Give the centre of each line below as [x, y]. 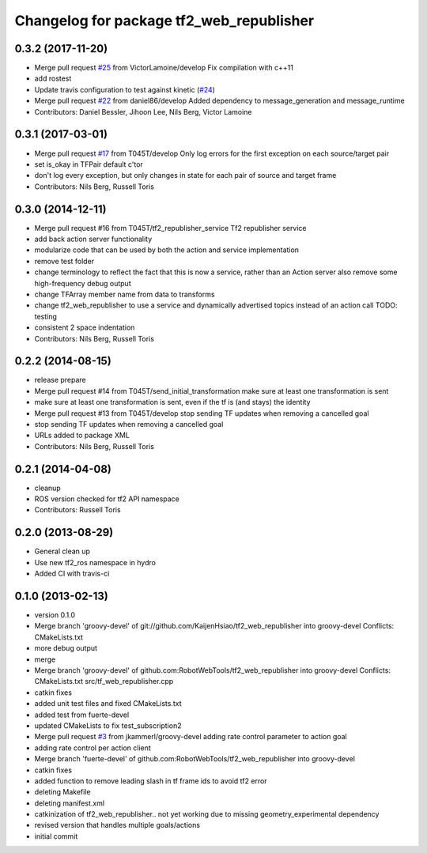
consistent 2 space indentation [85, 327]
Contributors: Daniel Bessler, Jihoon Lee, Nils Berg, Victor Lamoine [143, 111]
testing [45, 316]
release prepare [60, 380]
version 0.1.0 [55, 615]
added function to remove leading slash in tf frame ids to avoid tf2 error [151, 781]
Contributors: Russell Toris [78, 510]
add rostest [53, 78]
